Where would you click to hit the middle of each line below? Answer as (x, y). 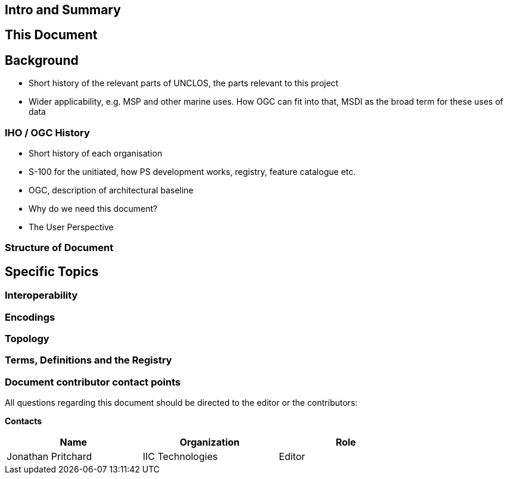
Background (42, 60)
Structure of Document (59, 248)
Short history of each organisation (96, 154)
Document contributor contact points (93, 382)
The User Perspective (71, 227)
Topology (27, 338)
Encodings (30, 317)
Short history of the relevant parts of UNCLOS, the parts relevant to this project (184, 83)
